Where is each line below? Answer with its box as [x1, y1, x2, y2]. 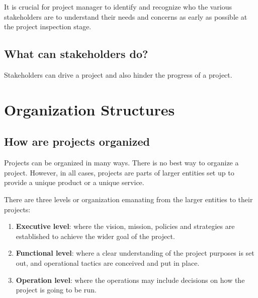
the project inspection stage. [4, 21, 92, 32]
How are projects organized [4, 134, 150, 149]
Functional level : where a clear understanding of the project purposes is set [16, 248, 254, 258]
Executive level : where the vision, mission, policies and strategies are [16, 221, 235, 231]
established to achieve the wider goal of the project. [16, 230, 175, 241]
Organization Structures [4, 99, 175, 120]
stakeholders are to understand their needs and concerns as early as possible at [4, 11, 247, 22]
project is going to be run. [16, 284, 97, 295]
